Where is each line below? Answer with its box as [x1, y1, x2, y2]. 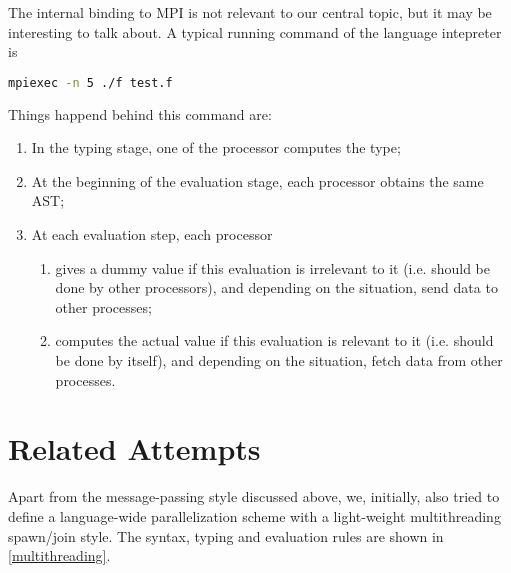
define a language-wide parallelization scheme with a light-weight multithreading [8, 505, 501, 526]
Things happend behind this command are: [8, 103, 272, 124]
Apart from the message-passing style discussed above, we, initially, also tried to [8, 486, 500, 507]
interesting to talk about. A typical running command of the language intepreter [8, 21, 502, 42]
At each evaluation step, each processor [31, 224, 273, 245]
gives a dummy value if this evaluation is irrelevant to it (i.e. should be [55, 257, 490, 278]
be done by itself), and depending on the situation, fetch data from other [55, 350, 503, 370]
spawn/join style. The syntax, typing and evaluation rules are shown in [8, 525, 444, 546]
